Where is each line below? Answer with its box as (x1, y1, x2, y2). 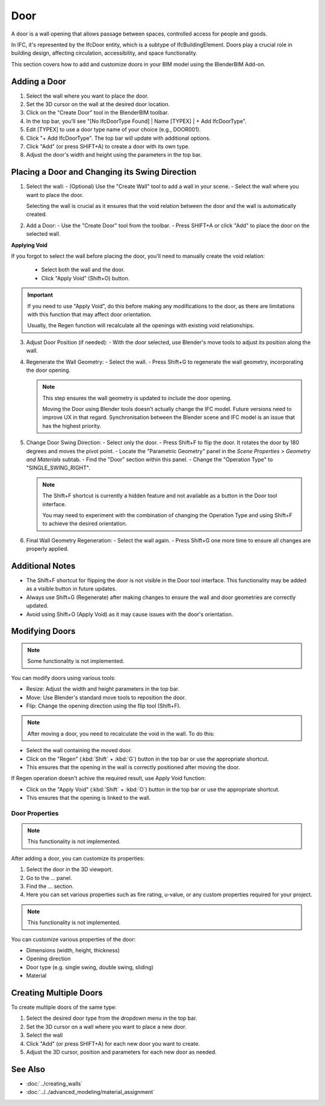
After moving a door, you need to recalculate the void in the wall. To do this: (27, 730, 215, 737)
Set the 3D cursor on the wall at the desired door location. (26, 101, 170, 108)
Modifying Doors (11, 626, 76, 636)
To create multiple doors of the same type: (11, 1004, 117, 1011)
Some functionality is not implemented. (27, 658, 125, 665)
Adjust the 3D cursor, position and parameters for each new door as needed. (26, 1049, 217, 1055)
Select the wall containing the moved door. (26, 747, 132, 754)
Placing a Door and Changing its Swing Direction (11, 167, 197, 177)
